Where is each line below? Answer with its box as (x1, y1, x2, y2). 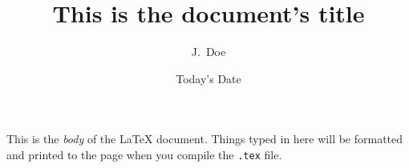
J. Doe (191, 43, 226, 60)
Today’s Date (176, 70, 241, 86)
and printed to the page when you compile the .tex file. (6, 146, 282, 162)
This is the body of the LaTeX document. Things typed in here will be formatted (6, 130, 403, 147)
